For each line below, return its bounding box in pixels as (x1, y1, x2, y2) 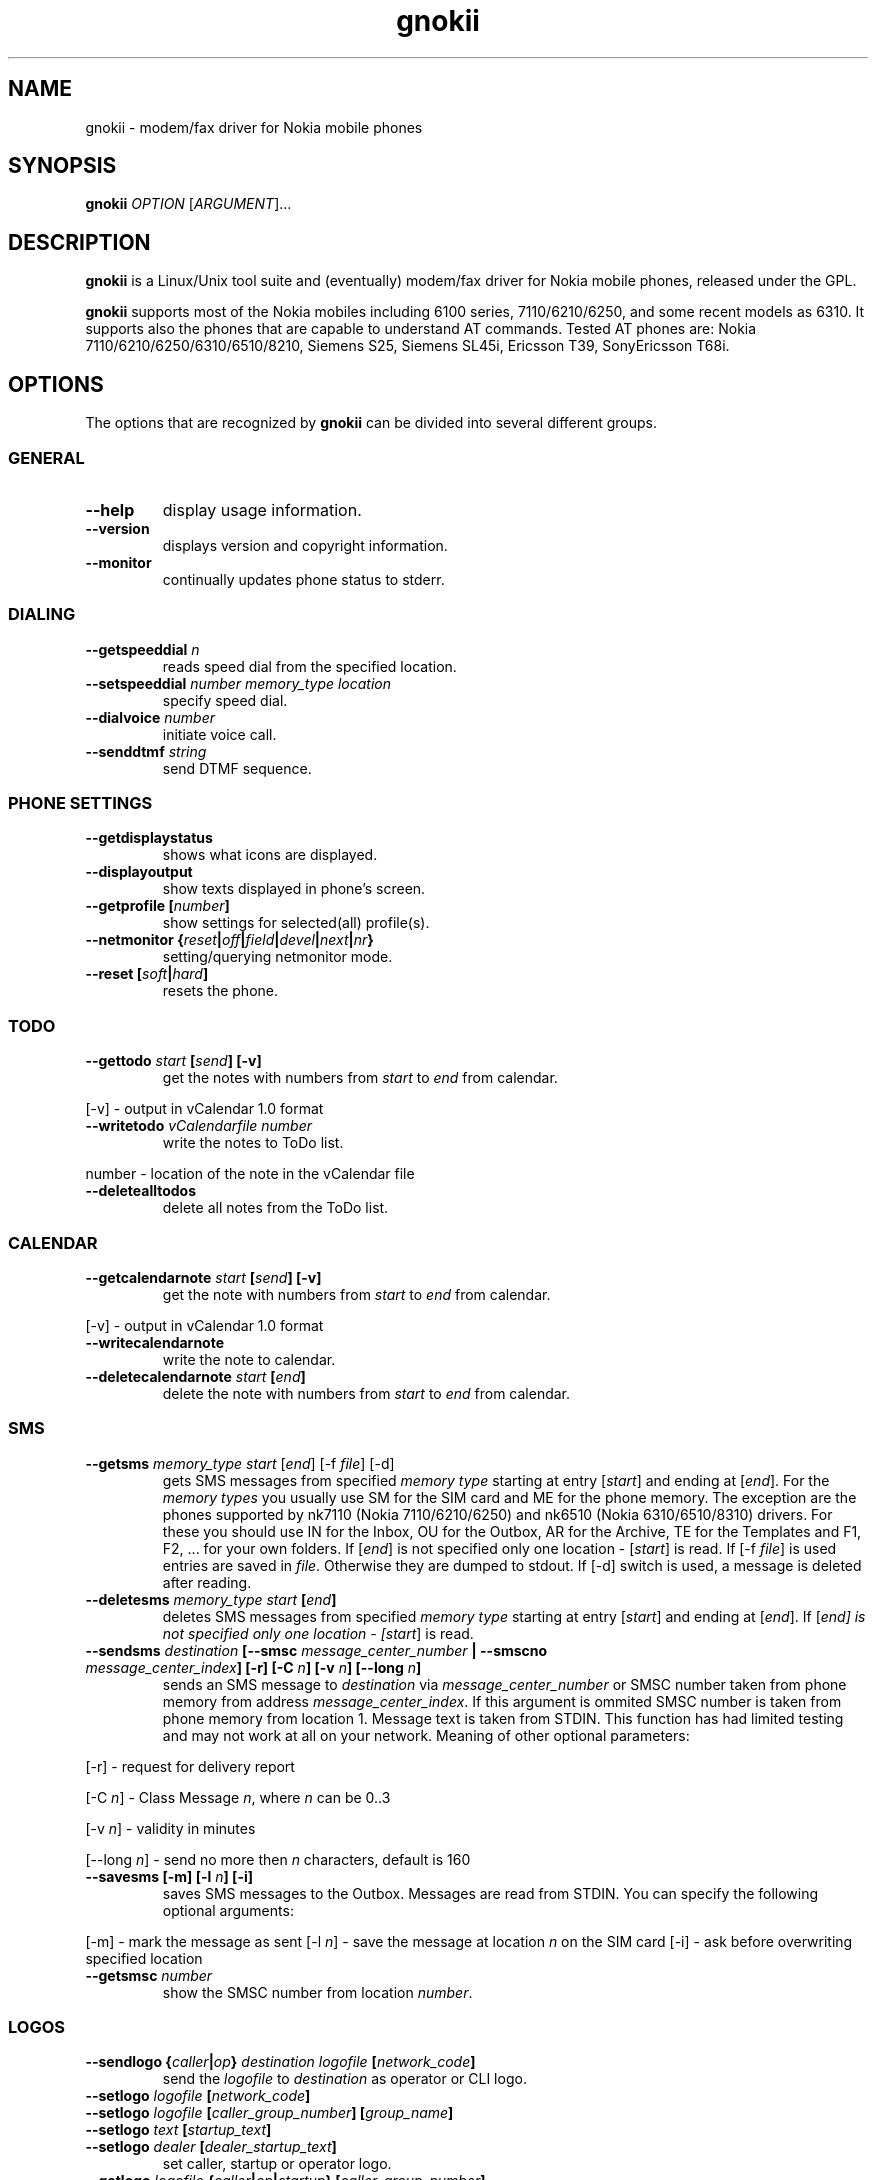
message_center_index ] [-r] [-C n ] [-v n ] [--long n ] (85, 1658, 422, 1676)
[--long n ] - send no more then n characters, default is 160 (85, 1850, 471, 1868)
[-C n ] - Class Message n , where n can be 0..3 (85, 1788, 391, 1806)
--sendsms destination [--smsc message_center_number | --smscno (85, 1641, 548, 1659)
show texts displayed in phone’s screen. (162, 880, 426, 898)
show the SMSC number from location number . (162, 1983, 473, 2001)
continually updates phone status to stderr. (162, 570, 445, 588)
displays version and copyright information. (162, 536, 448, 554)
